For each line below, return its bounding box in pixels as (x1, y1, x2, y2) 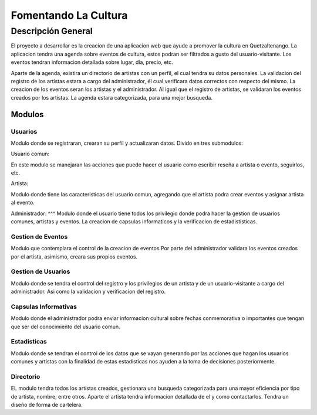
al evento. (11, 199, 35, 206)
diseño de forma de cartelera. (11, 402, 83, 409)
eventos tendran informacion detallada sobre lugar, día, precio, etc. (11, 59, 173, 66)
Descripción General (11, 26, 93, 36)
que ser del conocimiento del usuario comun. (11, 323, 120, 330)
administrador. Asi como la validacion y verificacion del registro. (11, 288, 166, 295)
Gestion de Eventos (11, 232, 68, 240)
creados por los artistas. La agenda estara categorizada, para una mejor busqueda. (11, 94, 213, 101)
